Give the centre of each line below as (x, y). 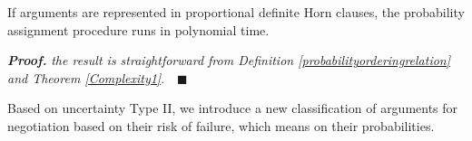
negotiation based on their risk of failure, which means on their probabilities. (221, 125)
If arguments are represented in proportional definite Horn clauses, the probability (236, 12)
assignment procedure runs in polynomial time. (138, 29)
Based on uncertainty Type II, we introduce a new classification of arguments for (233, 108)
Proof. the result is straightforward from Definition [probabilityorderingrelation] (229, 60)
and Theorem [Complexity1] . (86, 77)
